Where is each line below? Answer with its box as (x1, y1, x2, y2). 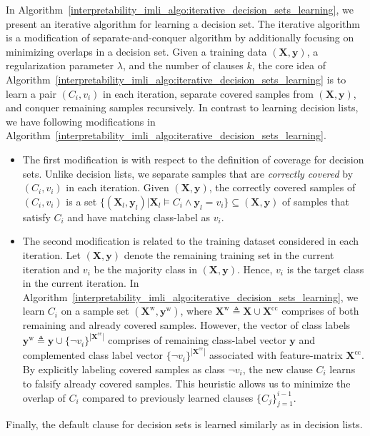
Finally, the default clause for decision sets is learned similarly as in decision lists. (6, 417, 363, 432)
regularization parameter (6, 58, 114, 73)
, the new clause (242, 361, 313, 376)
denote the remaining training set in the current (124, 247, 334, 262)
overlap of (22, 390, 66, 405)
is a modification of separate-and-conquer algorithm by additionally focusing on (6, 30, 354, 45)
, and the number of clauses (122, 58, 244, 73)
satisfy (22, 209, 51, 224)
